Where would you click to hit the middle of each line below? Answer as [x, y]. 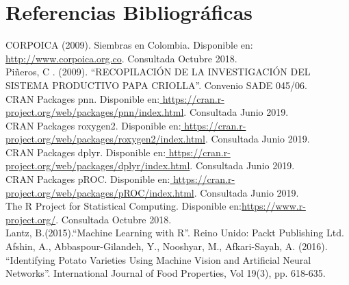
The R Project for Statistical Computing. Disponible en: [124, 206]
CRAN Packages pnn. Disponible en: [83, 98]
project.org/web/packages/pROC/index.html [100, 192]
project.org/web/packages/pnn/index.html [95, 112]
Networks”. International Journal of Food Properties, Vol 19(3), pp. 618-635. [166, 273]
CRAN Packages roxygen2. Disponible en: [93, 125]
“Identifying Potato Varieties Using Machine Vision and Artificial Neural [158, 259]
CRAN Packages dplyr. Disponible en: [86, 152]
